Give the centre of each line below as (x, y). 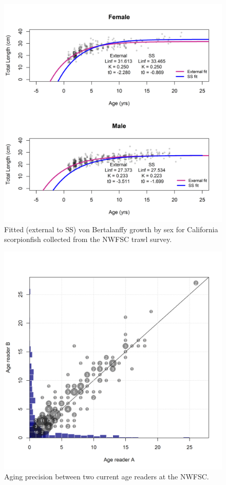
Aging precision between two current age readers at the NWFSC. (107, 477)
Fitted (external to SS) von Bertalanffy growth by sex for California (111, 229)
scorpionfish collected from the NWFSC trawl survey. (88, 239)
